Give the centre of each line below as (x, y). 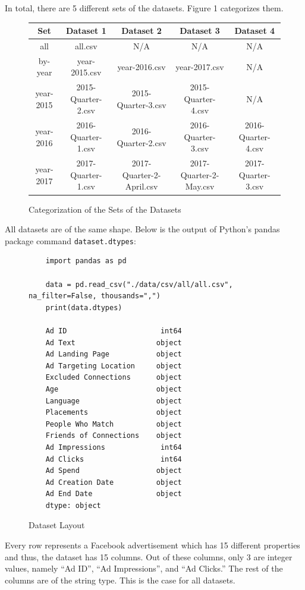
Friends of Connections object (114, 436)
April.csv (142, 186)
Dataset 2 (142, 31)
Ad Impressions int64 (114, 447)
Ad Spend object (114, 471)
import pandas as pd (86, 261)
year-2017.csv (200, 66)
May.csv (200, 186)
